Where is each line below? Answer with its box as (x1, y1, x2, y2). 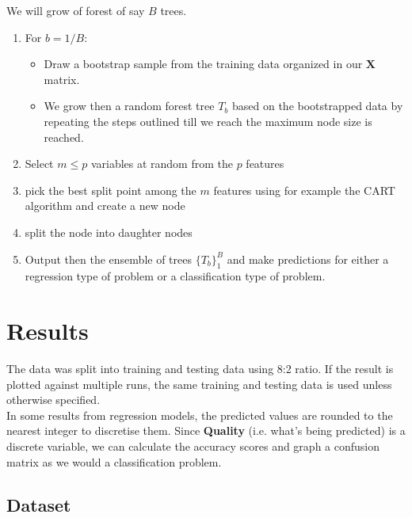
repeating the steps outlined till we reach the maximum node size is (44, 112, 372, 129)
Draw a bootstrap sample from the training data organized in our (44, 55, 363, 72)
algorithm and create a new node (25, 197, 185, 214)
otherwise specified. (6, 391, 101, 408)
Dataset (6, 492, 71, 516)
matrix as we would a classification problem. (6, 453, 222, 470)
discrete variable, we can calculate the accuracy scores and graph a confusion (6, 438, 380, 455)
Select (25, 155, 54, 172)
